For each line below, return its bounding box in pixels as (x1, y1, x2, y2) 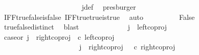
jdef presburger (81, 2, 136, 12)
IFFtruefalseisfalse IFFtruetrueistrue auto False (4, 11, 195, 22)
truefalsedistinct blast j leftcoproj (4, 21, 167, 32)
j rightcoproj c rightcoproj (79, 41, 175, 52)
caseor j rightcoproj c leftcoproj (4, 31, 115, 42)
